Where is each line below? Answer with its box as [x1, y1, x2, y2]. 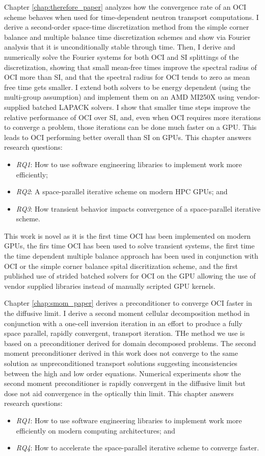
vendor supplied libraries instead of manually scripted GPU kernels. [4, 280, 216, 291]
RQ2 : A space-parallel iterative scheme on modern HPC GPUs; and [16, 186, 228, 197]
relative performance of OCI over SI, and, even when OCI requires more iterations [4, 111, 261, 122]
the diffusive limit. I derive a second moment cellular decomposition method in [4, 308, 250, 318]
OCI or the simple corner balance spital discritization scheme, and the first [4, 260, 238, 271]
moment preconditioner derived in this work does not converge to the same [4, 348, 238, 358]
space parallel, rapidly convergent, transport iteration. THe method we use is [4, 328, 245, 338]
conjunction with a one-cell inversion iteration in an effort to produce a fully [4, 317, 243, 328]
